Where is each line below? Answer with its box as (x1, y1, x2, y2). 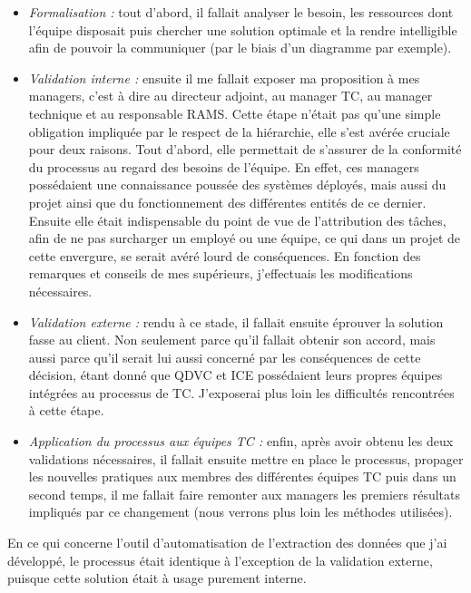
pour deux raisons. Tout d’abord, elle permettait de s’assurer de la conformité (28, 140, 462, 159)
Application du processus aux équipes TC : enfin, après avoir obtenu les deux (28, 432, 454, 451)
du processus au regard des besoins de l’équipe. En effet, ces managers (28, 157, 419, 176)
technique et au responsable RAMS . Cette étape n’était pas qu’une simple (28, 103, 441, 122)
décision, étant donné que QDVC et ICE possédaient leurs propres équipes (28, 365, 443, 384)
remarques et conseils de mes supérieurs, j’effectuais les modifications (28, 264, 413, 283)
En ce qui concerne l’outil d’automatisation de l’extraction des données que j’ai (7, 533, 447, 552)
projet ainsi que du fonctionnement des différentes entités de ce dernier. (28, 192, 427, 211)
